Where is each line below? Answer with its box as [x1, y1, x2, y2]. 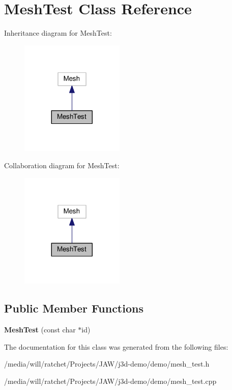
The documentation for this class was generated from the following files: [4, 341, 228, 352]
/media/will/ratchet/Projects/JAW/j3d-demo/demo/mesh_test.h [4, 358, 210, 369]
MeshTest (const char [4, 324, 76, 335]
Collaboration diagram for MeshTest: [4, 160, 120, 171]
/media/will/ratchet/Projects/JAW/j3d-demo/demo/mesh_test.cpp [4, 375, 217, 386]
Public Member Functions [4, 300, 143, 316]
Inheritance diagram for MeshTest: [4, 28, 112, 38]
